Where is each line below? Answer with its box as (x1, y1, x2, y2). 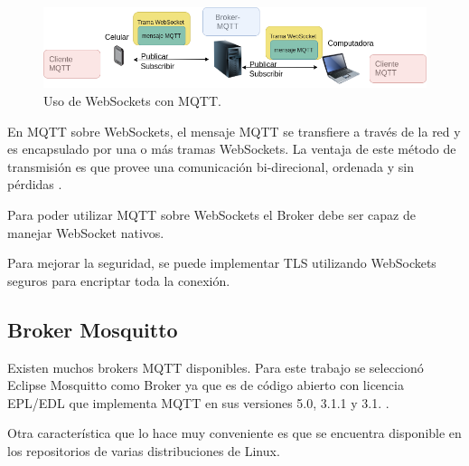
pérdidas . (7, 175, 62, 194)
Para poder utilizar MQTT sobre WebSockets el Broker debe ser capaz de (7, 204, 416, 223)
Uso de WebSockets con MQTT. (43, 90, 221, 109)
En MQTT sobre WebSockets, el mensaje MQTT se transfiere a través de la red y (7, 121, 461, 140)
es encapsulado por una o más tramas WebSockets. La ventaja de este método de (7, 139, 456, 158)
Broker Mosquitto (7, 315, 178, 343)
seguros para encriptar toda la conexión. (7, 271, 230, 290)
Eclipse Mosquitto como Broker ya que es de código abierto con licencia (7, 376, 404, 395)
